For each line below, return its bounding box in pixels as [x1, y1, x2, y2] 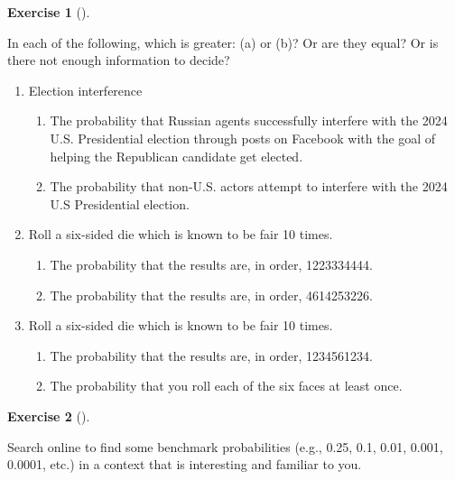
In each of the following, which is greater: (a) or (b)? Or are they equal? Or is [7, 32, 439, 51]
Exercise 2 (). [7, 406, 90, 425]
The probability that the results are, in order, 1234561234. [50, 346, 373, 365]
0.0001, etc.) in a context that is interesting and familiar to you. [7, 455, 362, 474]
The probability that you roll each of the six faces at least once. [50, 376, 403, 395]
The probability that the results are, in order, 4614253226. [50, 285, 373, 304]
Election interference [28, 80, 143, 99]
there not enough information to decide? [7, 51, 230, 69]
